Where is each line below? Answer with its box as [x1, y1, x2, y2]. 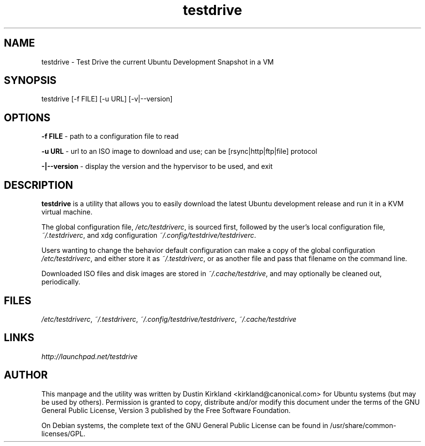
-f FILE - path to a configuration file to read [41, 132, 179, 141]
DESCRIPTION [4, 179, 73, 191]
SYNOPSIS [4, 74, 57, 87]
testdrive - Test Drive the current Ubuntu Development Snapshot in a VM [41, 57, 274, 66]
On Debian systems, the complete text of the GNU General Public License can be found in [41, 421, 328, 429]
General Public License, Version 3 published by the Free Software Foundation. [41, 406, 291, 414]
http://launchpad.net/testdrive [41, 352, 138, 361]
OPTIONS [4, 111, 50, 124]
